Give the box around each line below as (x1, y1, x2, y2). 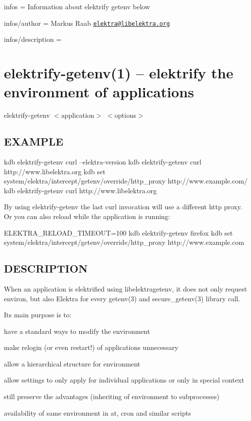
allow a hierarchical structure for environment (4, 358, 141, 368)
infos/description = (4, 34, 62, 44)
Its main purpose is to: (4, 310, 72, 320)
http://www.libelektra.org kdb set (4, 166, 106, 176)
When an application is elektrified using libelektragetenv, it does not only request (4, 283, 247, 293)
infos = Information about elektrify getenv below (4, 1, 150, 11)
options (114, 110, 136, 120)
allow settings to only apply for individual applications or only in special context (4, 375, 244, 385)
